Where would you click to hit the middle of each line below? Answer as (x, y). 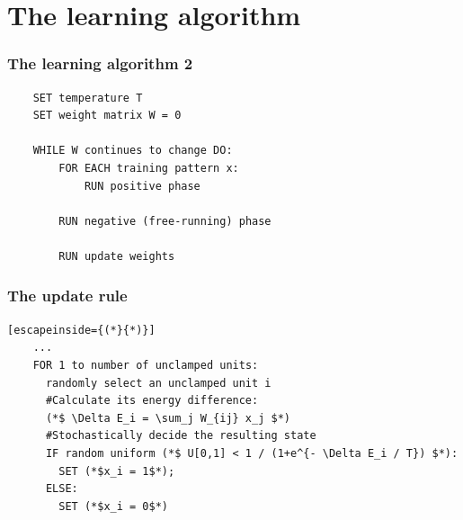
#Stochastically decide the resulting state (181, 436)
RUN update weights (117, 256)
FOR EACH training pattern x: (149, 168)
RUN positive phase (142, 186)
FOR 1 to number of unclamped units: (146, 365)
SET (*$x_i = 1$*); (117, 471)
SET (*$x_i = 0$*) (113, 506)
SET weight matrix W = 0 (107, 116)
